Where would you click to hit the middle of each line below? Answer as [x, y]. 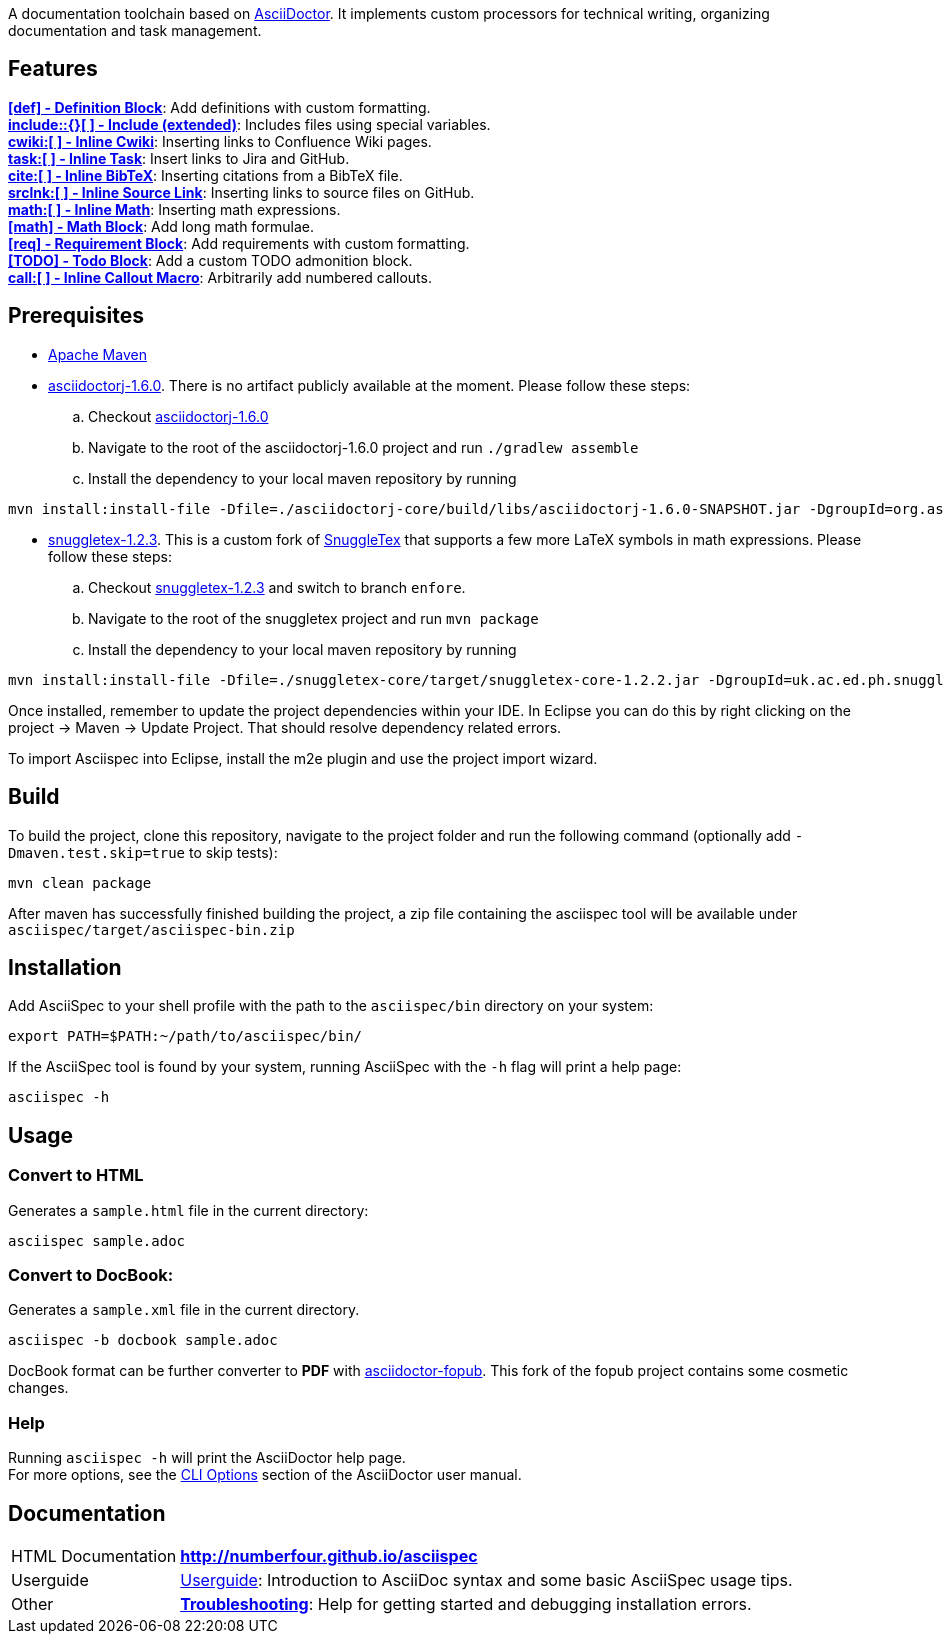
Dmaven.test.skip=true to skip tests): [143, 852]
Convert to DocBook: [91, 1274]
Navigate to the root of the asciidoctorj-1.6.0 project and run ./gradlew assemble [363, 447]
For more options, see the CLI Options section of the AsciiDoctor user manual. [265, 1475]
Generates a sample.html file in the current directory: [188, 1210]
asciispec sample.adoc [97, 1240]
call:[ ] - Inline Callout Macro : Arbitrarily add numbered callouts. [220, 277]
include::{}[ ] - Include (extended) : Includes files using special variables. [249, 124]
